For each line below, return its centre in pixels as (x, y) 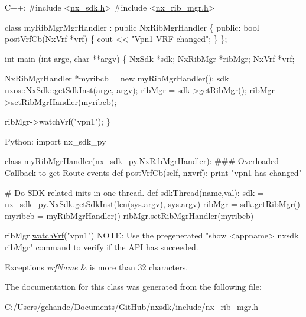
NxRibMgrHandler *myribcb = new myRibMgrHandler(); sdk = (122, 78)
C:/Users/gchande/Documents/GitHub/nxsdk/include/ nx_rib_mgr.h (131, 306)
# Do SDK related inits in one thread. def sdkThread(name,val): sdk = (134, 192)
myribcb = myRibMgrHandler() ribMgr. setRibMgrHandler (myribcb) (129, 215)
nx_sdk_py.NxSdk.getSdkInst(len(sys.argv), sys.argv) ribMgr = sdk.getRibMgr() (152, 204)
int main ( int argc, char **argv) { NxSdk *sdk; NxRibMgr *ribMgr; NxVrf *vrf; (150, 58)
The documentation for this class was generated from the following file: (133, 287)
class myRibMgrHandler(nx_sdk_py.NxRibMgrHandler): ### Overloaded (142, 161)
